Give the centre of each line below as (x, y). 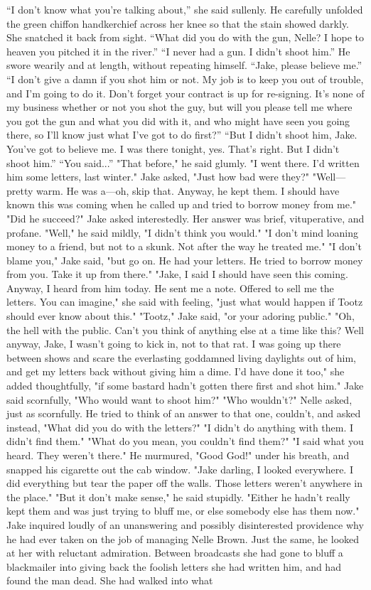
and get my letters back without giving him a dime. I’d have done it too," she (176, 371)
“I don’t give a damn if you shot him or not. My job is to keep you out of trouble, (185, 79)
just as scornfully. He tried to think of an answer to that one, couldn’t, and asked (184, 413)
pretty (20, 190)
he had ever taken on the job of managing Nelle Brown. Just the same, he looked (183, 538)
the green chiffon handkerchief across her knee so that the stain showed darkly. (178, 23)
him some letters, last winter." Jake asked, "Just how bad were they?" (158, 177)
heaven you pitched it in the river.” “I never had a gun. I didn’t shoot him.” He (178, 51)
